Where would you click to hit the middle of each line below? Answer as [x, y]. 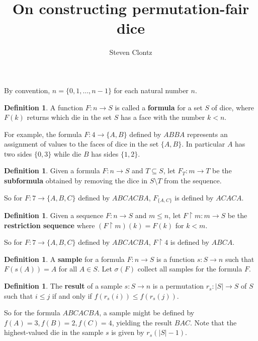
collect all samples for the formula [190, 269]
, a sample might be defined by [147, 313]
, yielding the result [142, 322]
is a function [176, 259]
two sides [18, 153]
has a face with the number [163, 117]
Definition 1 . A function [44, 107]
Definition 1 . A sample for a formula [64, 259]
